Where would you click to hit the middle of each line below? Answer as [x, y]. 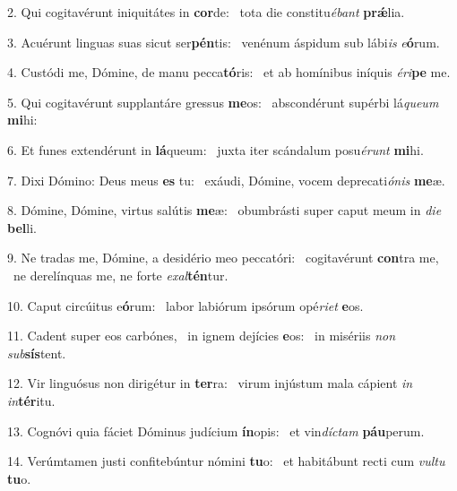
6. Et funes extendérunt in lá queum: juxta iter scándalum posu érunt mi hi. [216, 149]
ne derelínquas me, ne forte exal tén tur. [121, 275]
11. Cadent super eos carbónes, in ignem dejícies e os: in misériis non [202, 336]
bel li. [22, 227]
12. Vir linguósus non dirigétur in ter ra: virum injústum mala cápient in [210, 383]
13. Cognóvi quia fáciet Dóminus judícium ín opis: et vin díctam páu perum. [216, 431]
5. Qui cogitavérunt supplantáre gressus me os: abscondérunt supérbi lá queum [223, 102]
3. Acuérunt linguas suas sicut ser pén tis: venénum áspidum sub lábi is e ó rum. [224, 42]
